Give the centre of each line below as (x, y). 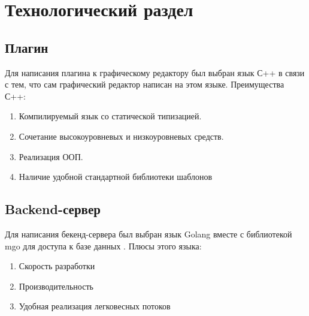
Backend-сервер (53, 209)
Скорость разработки (57, 266)
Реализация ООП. (51, 156)
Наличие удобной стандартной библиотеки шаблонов (116, 177)
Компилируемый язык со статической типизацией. (110, 116)
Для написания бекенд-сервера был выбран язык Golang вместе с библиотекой (149, 234)
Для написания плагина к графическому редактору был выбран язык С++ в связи (155, 72)
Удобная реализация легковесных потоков (95, 306)
